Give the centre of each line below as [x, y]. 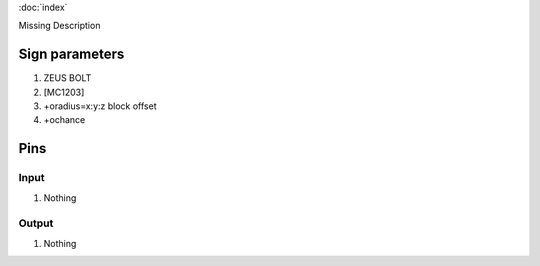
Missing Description [59, 26]
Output [36, 223]
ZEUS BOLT [67, 78]
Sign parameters [71, 54]
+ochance [64, 120]
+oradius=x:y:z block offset [100, 106]
